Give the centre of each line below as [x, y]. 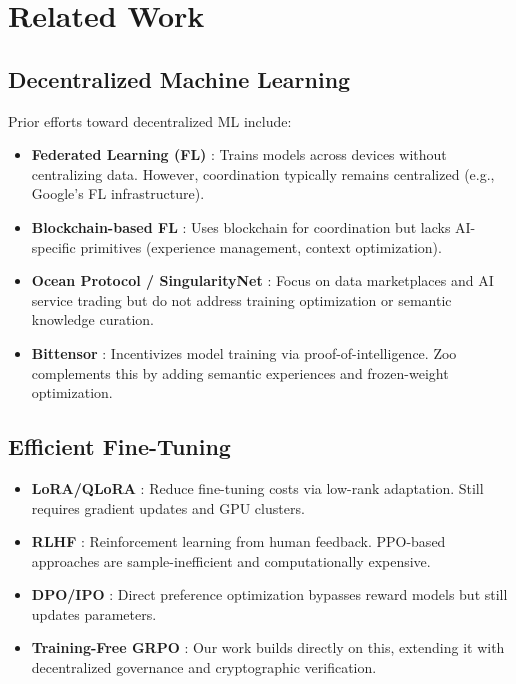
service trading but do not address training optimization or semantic [241, 299]
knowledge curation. [92, 319]
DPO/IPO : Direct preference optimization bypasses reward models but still [269, 594]
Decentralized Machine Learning [179, 78]
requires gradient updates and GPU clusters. [168, 507]
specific [53, 246]
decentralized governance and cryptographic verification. [204, 667]
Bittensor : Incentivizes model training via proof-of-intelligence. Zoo [244, 352]
